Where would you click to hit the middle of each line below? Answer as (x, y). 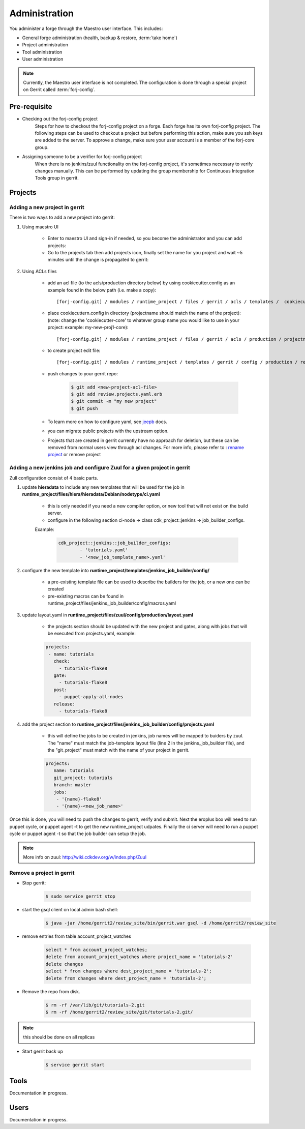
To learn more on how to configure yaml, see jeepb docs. (107, 422)
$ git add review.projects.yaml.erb (117, 394)
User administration (43, 59)
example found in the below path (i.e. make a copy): (102, 290)
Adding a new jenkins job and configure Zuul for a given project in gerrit (100, 468)
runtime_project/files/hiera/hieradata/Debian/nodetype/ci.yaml (91, 494)
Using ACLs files (39, 271)
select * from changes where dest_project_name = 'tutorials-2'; (129, 971)
